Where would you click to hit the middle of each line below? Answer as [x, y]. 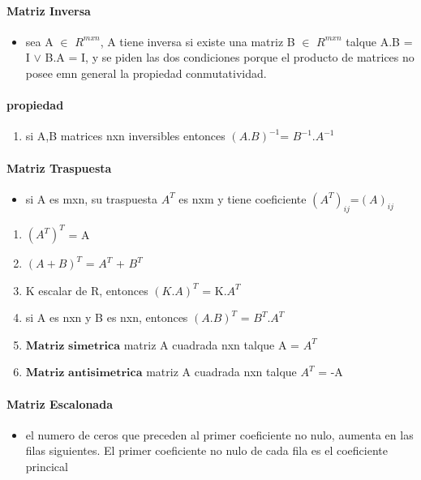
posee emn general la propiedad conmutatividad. [146, 73]
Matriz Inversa [49, 10]
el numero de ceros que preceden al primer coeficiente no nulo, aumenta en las [219, 434]
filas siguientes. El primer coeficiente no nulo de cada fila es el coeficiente [206, 450]
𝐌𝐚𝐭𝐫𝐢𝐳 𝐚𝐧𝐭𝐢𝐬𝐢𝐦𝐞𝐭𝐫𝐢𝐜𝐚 [84, 373]
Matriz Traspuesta [59, 167]
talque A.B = [379, 41]
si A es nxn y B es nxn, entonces [107, 317]
